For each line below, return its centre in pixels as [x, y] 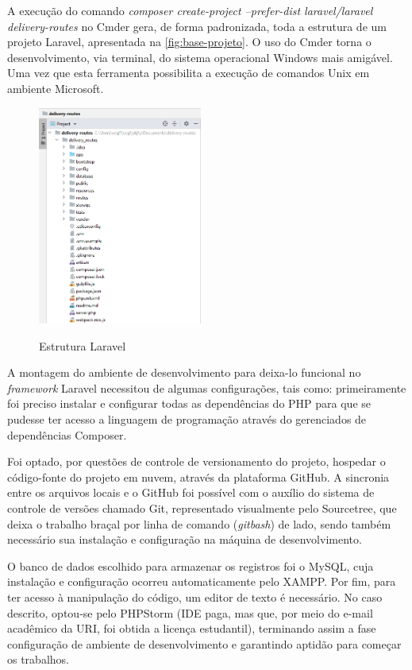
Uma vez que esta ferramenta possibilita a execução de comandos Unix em [189, 73]
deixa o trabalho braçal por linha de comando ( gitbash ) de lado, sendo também [199, 523]
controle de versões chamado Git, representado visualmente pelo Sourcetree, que [202, 508]
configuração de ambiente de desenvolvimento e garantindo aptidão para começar [204, 643]
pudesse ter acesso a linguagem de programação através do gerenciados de [187, 419]
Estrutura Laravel [83, 345]
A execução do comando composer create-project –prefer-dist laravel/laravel [190, 10]
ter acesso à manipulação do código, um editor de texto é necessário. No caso [195, 596]
